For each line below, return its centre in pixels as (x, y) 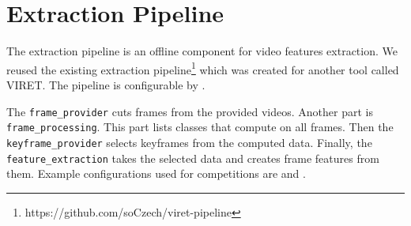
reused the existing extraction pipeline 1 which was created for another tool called (203, 68)
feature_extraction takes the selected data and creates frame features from (193, 158)
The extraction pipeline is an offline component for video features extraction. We (202, 51)
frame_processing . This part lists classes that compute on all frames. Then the (200, 127)
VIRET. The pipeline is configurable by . (106, 84)
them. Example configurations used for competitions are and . (156, 173)
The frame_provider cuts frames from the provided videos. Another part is (190, 111)
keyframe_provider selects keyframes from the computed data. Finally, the (189, 142)
